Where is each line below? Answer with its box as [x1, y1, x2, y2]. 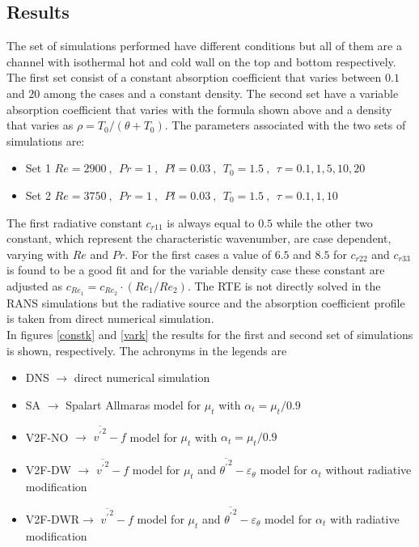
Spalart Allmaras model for [66, 396, 201, 413]
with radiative [330, 510, 400, 527]
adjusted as [6, 277, 62, 294]
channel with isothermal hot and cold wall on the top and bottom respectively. [6, 53, 396, 70]
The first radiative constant [6, 214, 142, 231]
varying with [6, 245, 70, 262]
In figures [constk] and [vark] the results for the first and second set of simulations [6, 325, 413, 342]
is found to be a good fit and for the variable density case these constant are [6, 261, 385, 278]
